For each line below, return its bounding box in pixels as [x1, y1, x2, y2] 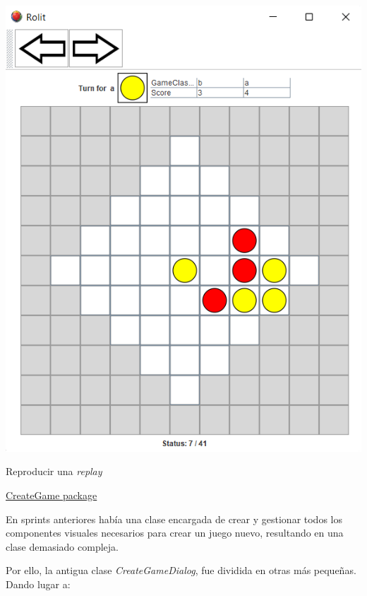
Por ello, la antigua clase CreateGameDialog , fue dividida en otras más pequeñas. [6, 563, 356, 578]
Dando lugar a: [6, 577, 71, 592]
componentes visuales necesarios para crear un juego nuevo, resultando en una [6, 525, 344, 540]
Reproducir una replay [6, 464, 102, 479]
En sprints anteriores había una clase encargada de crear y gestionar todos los [6, 511, 342, 526]
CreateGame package [6, 488, 97, 503]
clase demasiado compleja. [6, 539, 119, 554]
